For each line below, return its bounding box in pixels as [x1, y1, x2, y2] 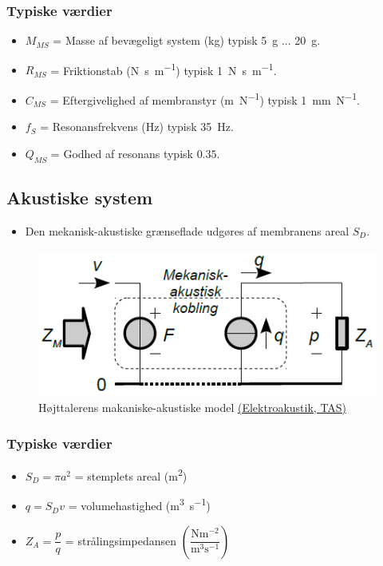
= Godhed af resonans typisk [50, 144, 193, 161]
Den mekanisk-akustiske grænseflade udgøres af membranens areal [25, 222, 349, 239]
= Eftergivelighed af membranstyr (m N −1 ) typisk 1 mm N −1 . [49, 89, 360, 108]
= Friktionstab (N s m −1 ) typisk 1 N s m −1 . [50, 59, 277, 78]
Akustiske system [6, 185, 153, 210]
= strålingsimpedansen [65, 532, 176, 548]
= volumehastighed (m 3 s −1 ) [68, 495, 211, 514]
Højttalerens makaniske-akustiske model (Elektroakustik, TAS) [38, 399, 347, 416]
